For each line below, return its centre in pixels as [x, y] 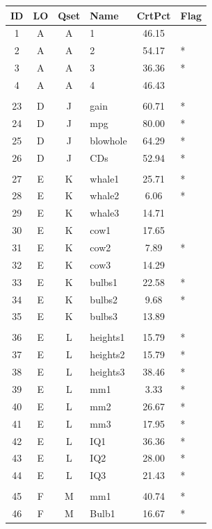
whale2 [105, 195]
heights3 [107, 372]
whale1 [105, 178]
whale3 [105, 213]
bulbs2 [104, 299]
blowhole [108, 140]
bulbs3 [104, 316]
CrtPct [154, 15]
